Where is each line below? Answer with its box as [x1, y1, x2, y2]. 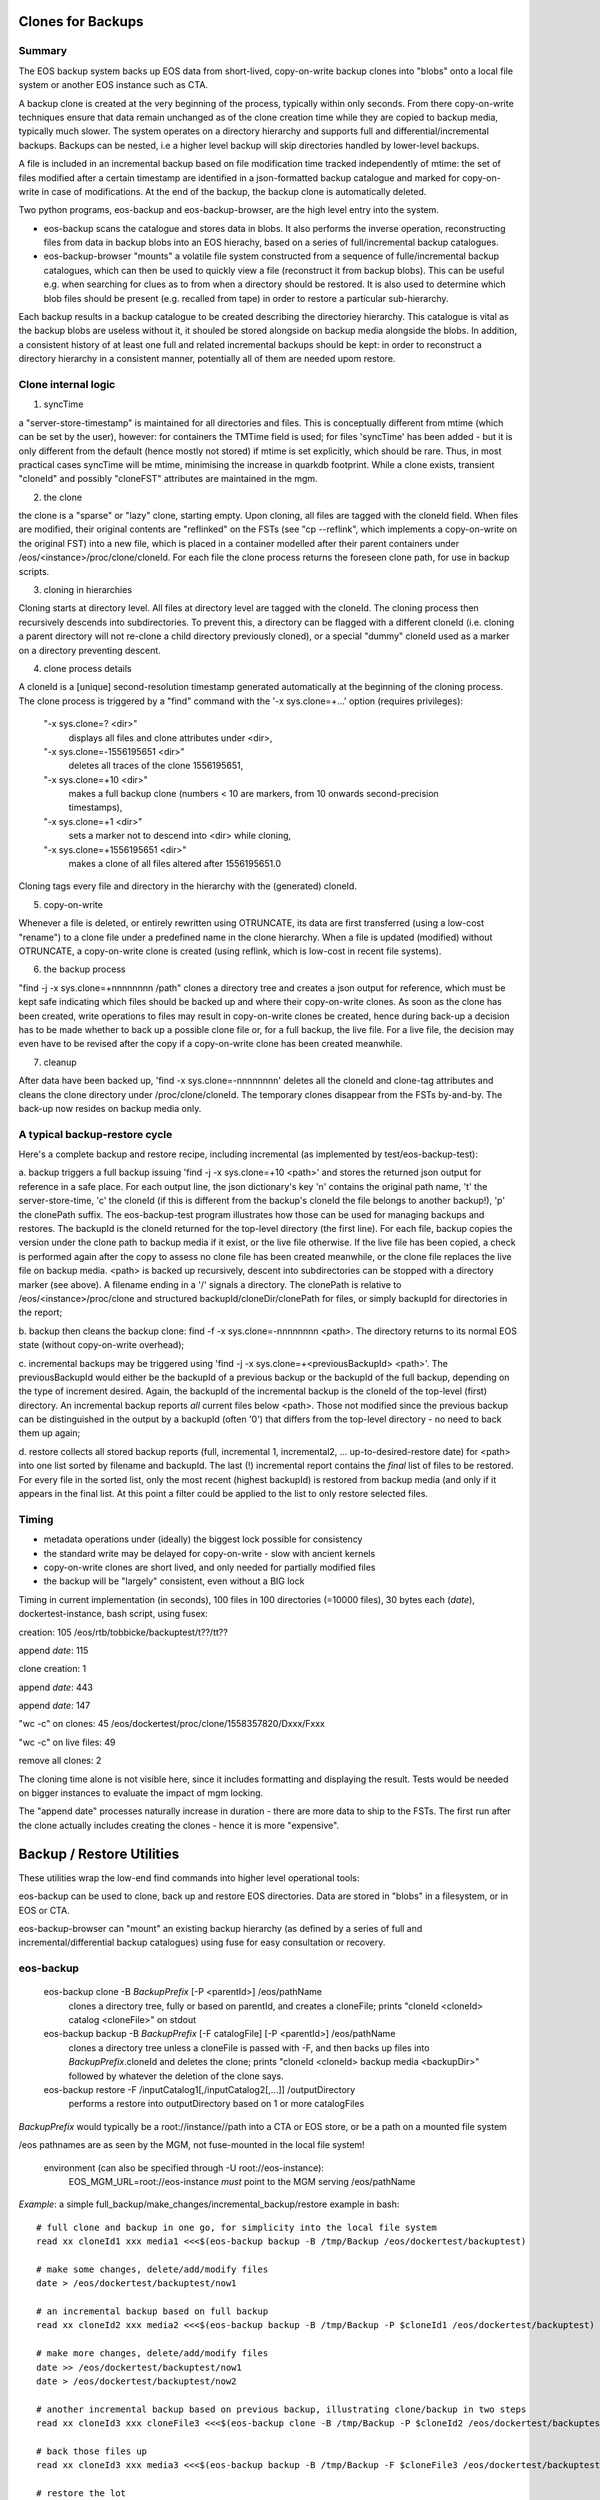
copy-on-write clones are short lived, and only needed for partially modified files [43, 1561, 376, 1573]
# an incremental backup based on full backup [36, 2306, 269, 2317]
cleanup [43, 1056, 77, 1068]
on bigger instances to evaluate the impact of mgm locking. [18, 1787, 264, 1799]
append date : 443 [18, 1681, 94, 1693]
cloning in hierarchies [43, 584, 133, 596]
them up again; [18, 1427, 81, 1439]
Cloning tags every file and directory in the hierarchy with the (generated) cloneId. [18, 880, 357, 892]
